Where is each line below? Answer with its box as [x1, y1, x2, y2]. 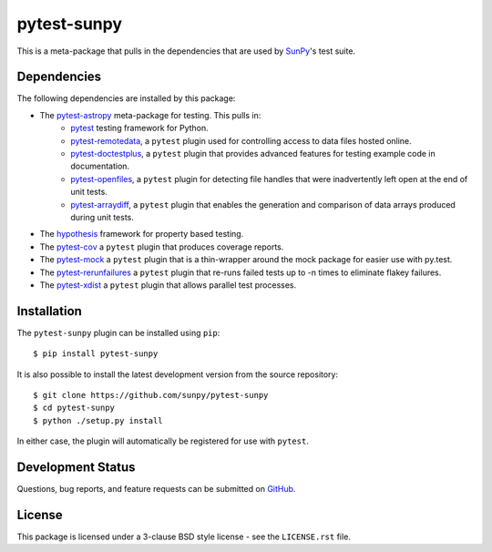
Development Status [16, 459, 136, 475]
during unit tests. [70, 211, 134, 222]
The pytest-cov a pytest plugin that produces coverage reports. [39, 241, 284, 252]
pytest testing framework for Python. [70, 123, 209, 134]
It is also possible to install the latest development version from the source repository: [16, 369, 339, 380]
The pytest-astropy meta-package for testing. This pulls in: [39, 109, 261, 120]
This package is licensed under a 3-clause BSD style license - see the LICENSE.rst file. [16, 531, 351, 542]
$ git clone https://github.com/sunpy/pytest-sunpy [33, 390, 269, 400]
